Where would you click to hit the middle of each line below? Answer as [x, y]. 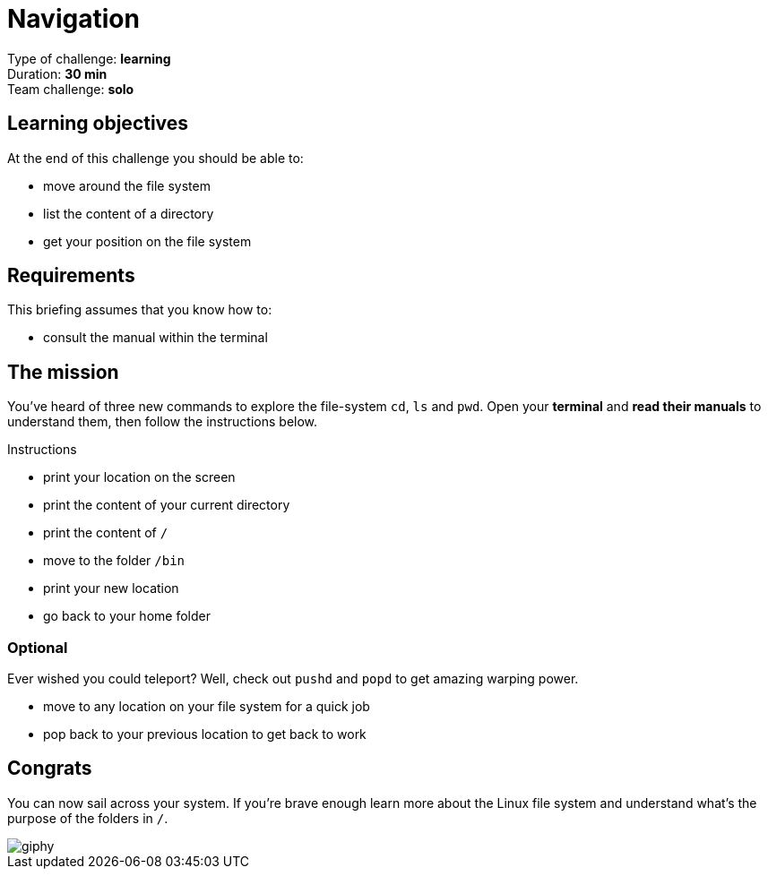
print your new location [111, 588]
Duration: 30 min [57, 73]
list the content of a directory [129, 213]
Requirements [71, 276]
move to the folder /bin [114, 561]
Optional [38, 647]
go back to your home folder [127, 616]
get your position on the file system [147, 241]
